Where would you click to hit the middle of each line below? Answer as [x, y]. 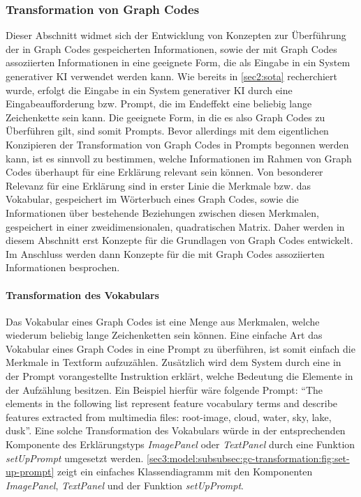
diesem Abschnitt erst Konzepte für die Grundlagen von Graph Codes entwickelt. [179, 240]
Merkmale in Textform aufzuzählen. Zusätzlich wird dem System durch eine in [174, 362]
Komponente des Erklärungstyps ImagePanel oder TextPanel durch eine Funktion [180, 444]
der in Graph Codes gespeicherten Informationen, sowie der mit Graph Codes [171, 48]
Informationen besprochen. [63, 267]
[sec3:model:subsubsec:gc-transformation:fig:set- [248, 458]
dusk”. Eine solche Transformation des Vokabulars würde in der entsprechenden [176, 430]
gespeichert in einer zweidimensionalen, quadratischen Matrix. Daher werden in [175, 226]
